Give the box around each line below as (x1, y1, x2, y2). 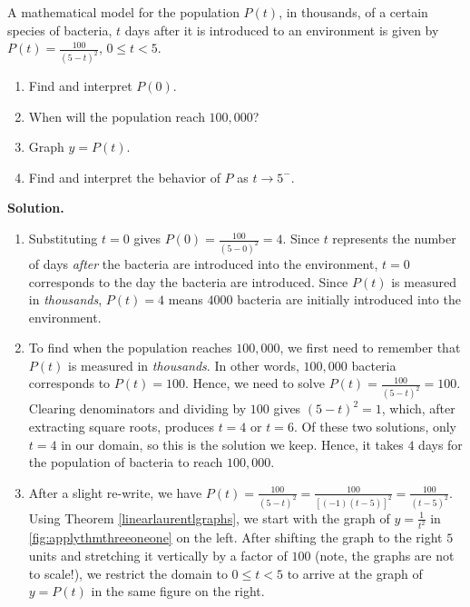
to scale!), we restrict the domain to (28, 563, 228, 582)
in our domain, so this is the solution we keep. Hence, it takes (61, 434, 404, 453)
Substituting (28, 229, 98, 248)
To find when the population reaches (28, 338, 232, 357)
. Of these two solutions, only (293, 416, 457, 435)
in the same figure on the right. (91, 582, 265, 601)
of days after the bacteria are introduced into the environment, (28, 254, 378, 273)
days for (418, 434, 463, 453)
